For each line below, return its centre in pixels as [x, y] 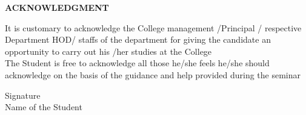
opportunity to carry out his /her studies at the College [108, 51]
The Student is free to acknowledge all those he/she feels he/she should [137, 63]
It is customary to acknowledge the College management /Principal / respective [153, 27]
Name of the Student [44, 107]
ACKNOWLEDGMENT [57, 7]
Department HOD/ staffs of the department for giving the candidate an [138, 39]
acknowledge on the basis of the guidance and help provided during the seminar [153, 74]
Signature [23, 95]
